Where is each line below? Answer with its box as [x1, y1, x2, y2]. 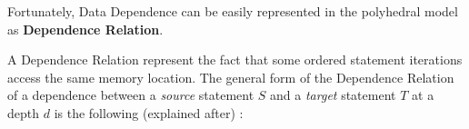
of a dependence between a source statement [7, 85, 254, 104]
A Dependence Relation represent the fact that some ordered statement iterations [7, 50, 463, 69]
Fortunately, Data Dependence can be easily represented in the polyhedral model [7, 2, 458, 20]
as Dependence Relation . [7, 19, 164, 38]
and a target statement [270, 85, 396, 104]
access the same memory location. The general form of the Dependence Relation [7, 67, 454, 86]
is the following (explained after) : [54, 103, 244, 122]
